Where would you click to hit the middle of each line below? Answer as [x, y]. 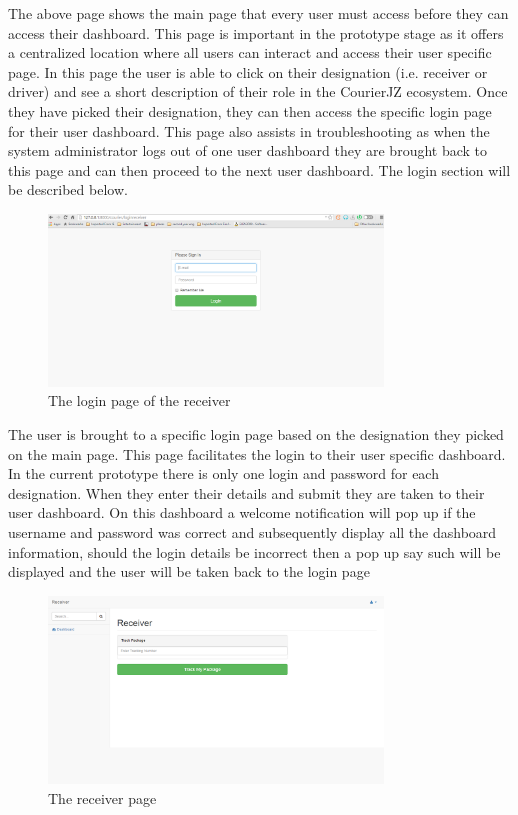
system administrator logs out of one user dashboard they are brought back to [248, 150]
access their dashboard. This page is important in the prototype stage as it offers [256, 32]
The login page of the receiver [139, 400]
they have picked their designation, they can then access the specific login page [250, 110]
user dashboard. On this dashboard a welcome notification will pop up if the [242, 512]
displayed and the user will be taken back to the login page [189, 571]
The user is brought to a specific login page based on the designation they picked [256, 434]
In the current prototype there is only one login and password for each [223, 473]
